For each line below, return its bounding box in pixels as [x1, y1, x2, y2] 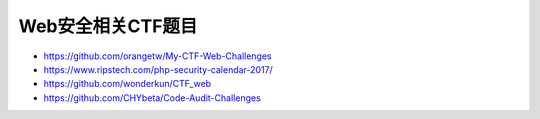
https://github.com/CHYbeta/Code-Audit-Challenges [43, 91, 262, 104]
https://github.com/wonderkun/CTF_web [43, 78, 212, 90]
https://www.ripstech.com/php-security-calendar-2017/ [43, 63, 274, 75]
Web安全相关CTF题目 [18, 15, 198, 37]
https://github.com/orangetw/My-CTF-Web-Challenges [43, 50, 272, 62]
